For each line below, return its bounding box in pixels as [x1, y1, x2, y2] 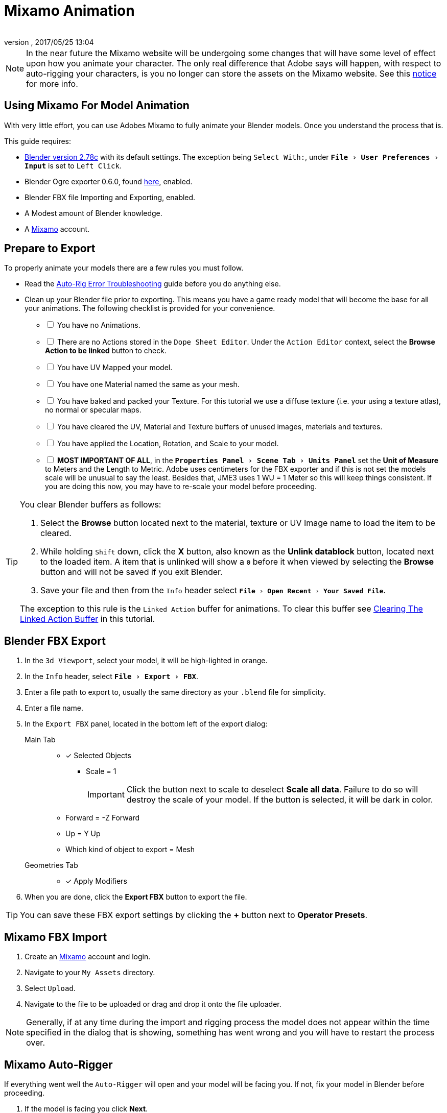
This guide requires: [4, 136, 72, 146]
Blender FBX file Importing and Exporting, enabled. [25, 192, 196, 202]
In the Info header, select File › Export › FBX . [25, 672, 199, 681]
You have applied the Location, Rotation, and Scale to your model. [57, 439, 279, 448]
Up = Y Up [65, 829, 101, 838]
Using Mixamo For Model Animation [4, 99, 190, 112]
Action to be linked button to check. [45, 346, 167, 355]
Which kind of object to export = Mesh [65, 845, 195, 854]
